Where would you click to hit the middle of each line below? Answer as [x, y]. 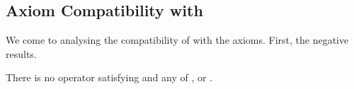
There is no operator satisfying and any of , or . [109, 77]
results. [21, 53]
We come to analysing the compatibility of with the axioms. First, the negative [177, 40]
